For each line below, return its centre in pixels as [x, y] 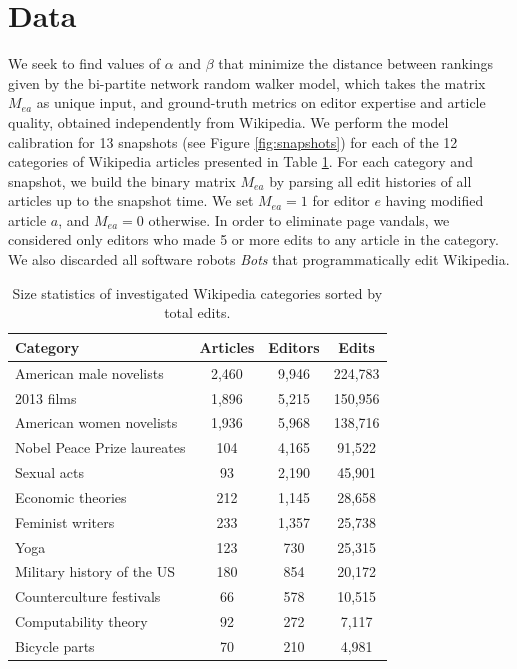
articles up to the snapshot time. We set [131, 200]
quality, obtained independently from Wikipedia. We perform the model [228, 121]
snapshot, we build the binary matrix [122, 180]
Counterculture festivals [88, 596]
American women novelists [96, 422]
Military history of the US [95, 571]
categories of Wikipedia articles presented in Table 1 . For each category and [240, 161]
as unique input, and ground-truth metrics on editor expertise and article [261, 102]
